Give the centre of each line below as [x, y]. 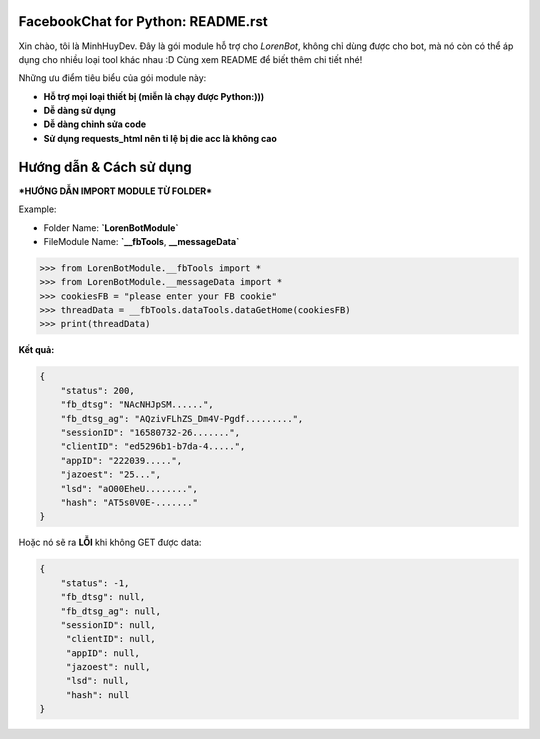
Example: [37, 209]
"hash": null [97, 694]
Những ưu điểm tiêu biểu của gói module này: [112, 78]
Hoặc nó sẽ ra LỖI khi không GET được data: [110, 542]
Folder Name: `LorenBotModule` [111, 227]
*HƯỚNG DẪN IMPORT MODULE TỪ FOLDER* [115, 191]
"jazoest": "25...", [111, 474]
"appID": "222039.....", [121, 460]
